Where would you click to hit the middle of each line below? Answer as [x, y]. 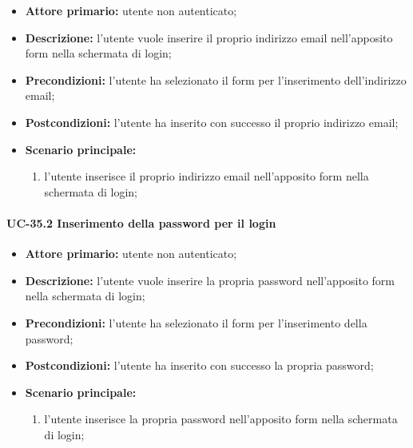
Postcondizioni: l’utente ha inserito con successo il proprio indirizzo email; [212, 122]
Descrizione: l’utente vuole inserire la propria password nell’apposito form [210, 280]
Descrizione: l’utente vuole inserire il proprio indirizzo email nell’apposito [209, 37]
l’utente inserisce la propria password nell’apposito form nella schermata [221, 419]
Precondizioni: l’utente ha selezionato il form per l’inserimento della [196, 322]
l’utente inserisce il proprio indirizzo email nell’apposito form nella [206, 176]
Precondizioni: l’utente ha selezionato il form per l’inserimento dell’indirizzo [216, 79]
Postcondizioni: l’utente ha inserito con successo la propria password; [199, 365]
